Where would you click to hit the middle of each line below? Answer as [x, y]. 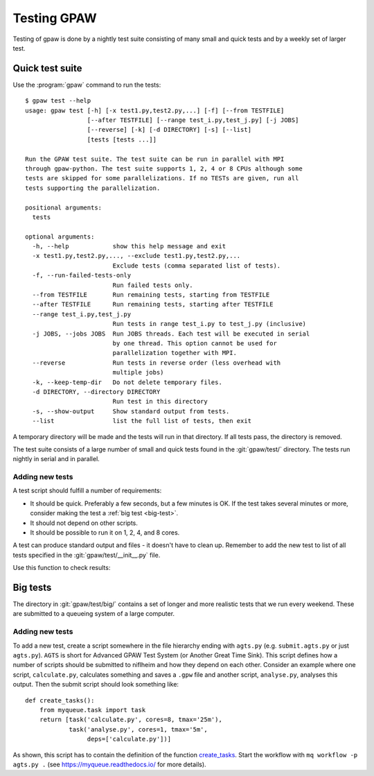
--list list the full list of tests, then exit [142, 421]
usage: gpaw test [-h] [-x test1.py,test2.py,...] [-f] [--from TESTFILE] [155, 110]
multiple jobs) [138, 372]
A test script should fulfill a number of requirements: [87, 491]
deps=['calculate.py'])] [129, 739]
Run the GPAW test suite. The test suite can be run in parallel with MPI [155, 159]
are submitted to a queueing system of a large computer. [94, 614]
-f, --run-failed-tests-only [82, 275]
